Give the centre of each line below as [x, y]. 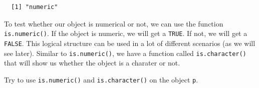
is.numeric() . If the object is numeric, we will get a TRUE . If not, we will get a [126, 33]
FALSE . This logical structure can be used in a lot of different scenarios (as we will [130, 43]
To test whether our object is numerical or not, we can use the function [114, 23]
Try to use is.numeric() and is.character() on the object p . [101, 79]
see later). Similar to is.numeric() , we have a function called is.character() [125, 53]
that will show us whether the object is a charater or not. [92, 63]
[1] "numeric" [35, 7]
